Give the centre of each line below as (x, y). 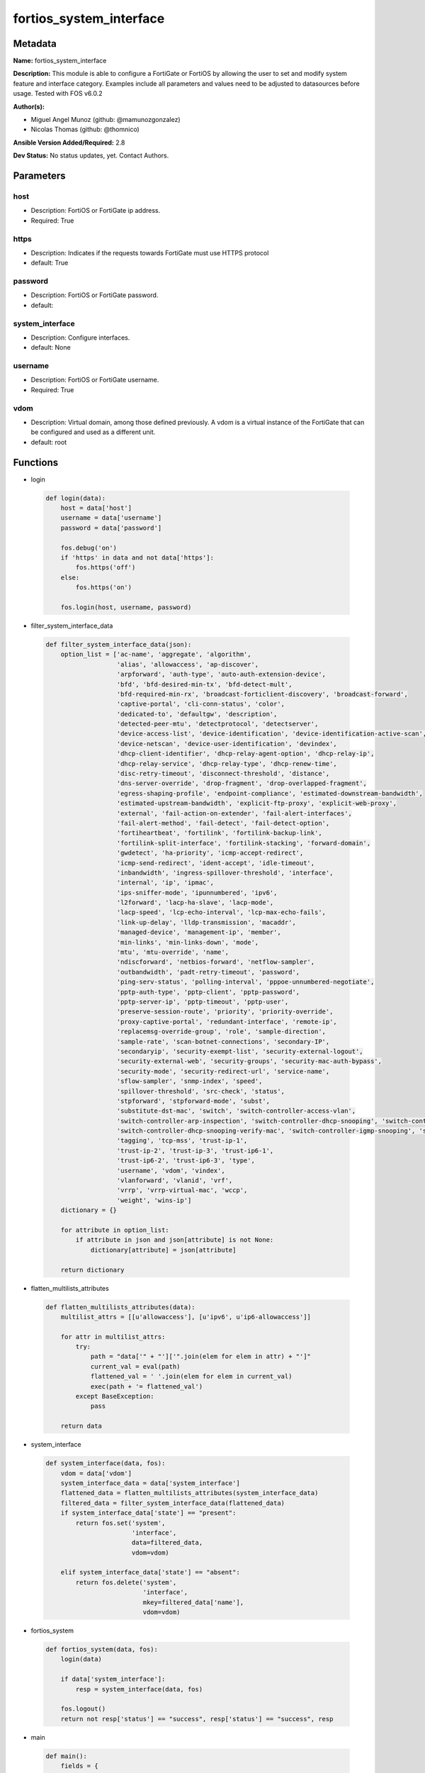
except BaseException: (115, 1396)
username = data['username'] (111, 518)
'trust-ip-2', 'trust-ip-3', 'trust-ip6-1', (195, 1150)
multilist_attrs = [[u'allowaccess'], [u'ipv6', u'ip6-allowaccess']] (186, 1317)
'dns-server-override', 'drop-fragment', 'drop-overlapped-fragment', (242, 783)
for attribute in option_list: (115, 1230)
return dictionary (92, 1270)
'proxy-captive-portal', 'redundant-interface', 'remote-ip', (227, 1022)
